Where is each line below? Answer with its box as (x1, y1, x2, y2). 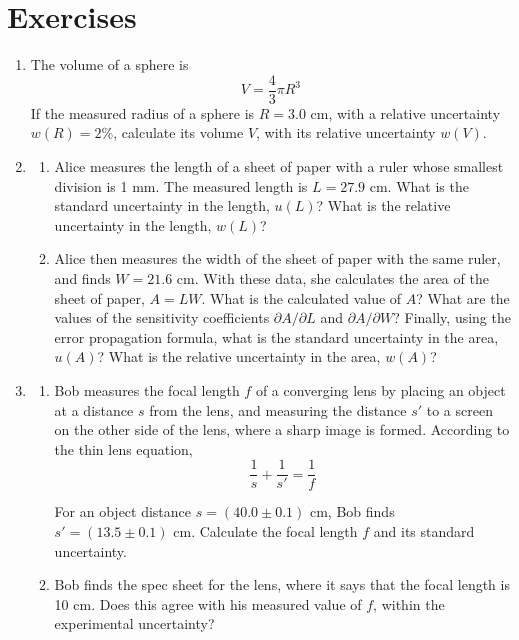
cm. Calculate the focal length (173, 520, 358, 541)
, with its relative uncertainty (256, 122, 436, 143)
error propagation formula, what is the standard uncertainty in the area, (54, 326, 499, 347)
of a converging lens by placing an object (255, 379, 506, 400)
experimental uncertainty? (54, 613, 215, 634)
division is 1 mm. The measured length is (54, 175, 308, 196)
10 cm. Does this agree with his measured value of (54, 593, 362, 614)
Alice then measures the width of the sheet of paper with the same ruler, (54, 248, 501, 269)
